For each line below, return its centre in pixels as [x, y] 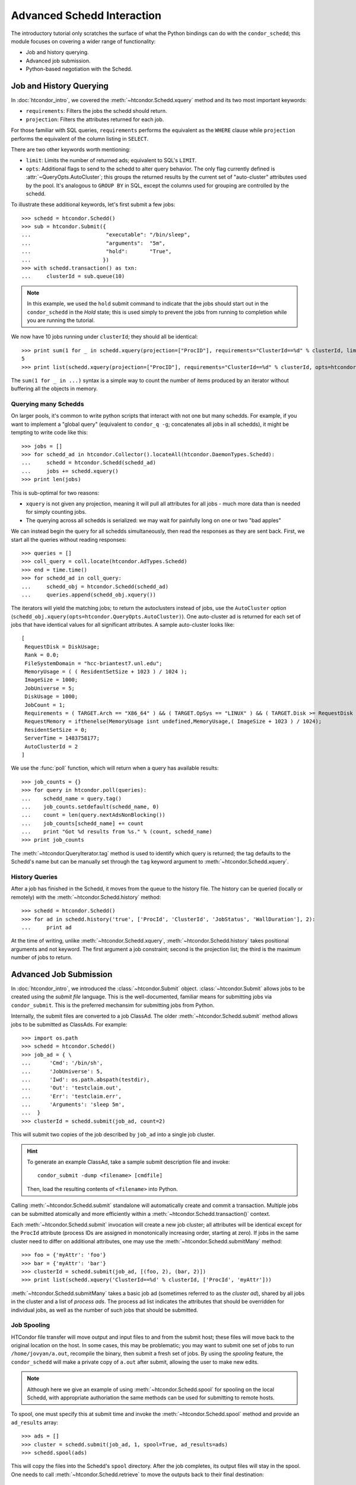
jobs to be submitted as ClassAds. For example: [69, 1024]
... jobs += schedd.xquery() [70, 471]
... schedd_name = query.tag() [71, 798]
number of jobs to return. [42, 958]
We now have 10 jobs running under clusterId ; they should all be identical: [104, 337]
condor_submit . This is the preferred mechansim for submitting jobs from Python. [113, 1005]
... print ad [47, 927]
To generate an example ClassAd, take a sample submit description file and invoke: [128, 1162]
